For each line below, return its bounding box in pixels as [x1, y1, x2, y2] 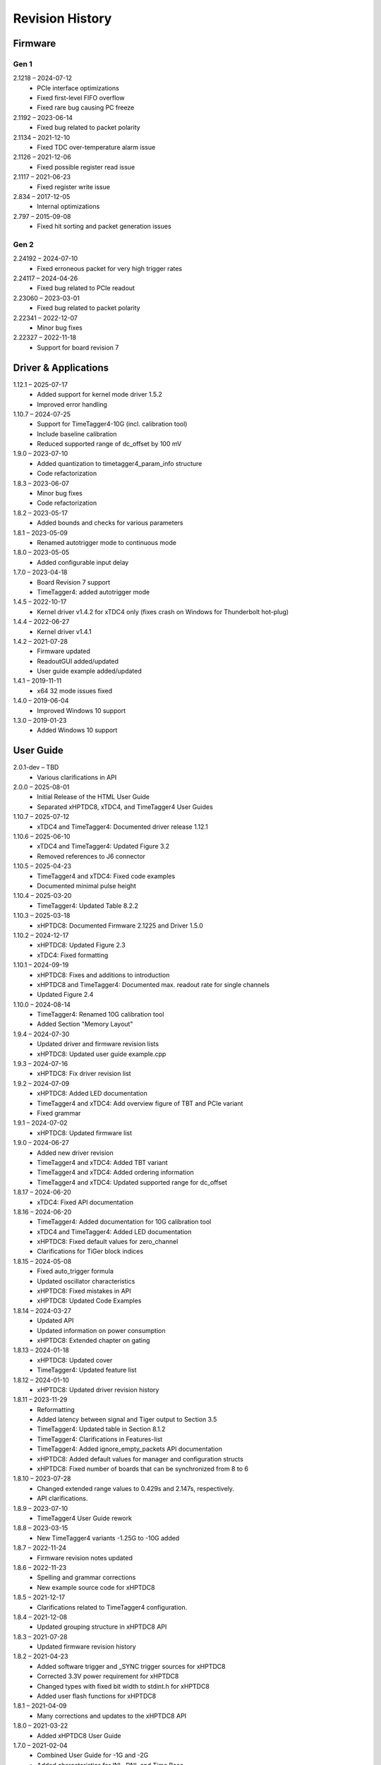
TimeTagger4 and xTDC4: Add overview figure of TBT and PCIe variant [37, 1099, 243, 1108]
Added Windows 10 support [37, 726, 118, 734]
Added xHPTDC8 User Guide [37, 1731, 121, 1740]
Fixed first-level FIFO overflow [37, 94, 125, 102]
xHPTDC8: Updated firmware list [37, 1128, 133, 1137]
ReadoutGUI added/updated [37, 657, 119, 665]
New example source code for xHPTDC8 [37, 1583, 155, 1591]
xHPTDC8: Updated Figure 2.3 [37, 941, 126, 950]
